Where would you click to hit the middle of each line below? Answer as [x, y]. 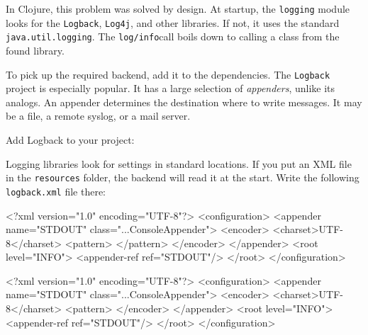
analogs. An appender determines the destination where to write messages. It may [184, 102]
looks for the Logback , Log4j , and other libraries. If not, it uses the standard [173, 22]
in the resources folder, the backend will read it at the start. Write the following [183, 177]
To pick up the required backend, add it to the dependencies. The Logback [168, 74]
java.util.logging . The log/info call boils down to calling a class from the [173, 36]
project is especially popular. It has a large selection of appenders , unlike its [171, 88]
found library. [35, 50]
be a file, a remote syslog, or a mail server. [98, 116]
